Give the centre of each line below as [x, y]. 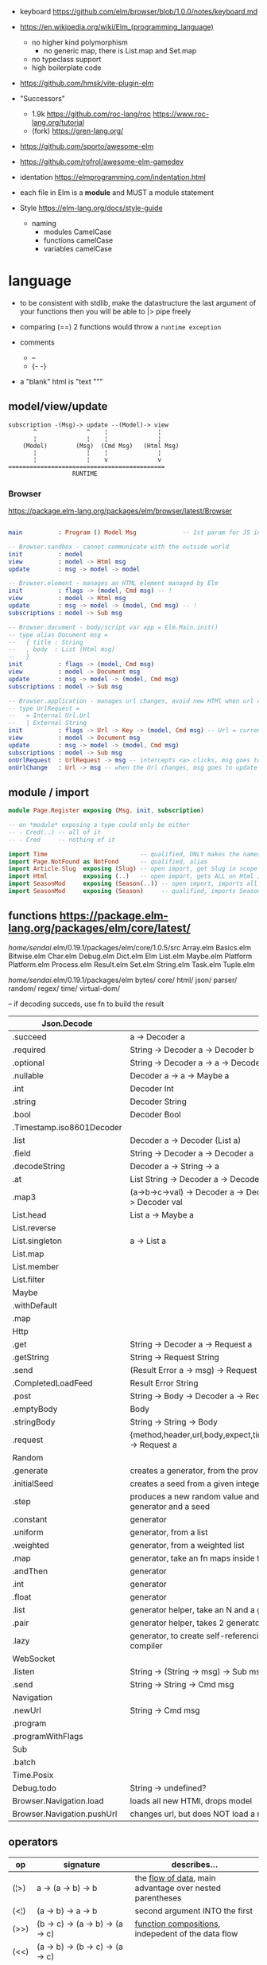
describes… [195, 1864]
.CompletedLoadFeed [52, 1382]
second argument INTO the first [193, 1911]
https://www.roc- [180, 114]
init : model [46, 554]
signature [82, 1864]
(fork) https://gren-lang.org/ [77, 131]
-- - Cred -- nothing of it [62, 840]
